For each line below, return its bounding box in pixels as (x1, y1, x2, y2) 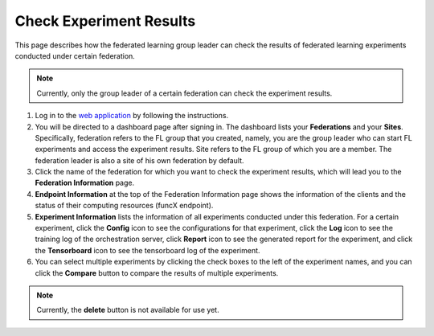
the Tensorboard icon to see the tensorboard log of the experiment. (35, 245, 260, 255)
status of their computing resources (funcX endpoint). (35, 201, 214, 211)
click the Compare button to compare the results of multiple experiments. (35, 268, 279, 277)
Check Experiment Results (14, 12, 196, 30)
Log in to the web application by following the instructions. (35, 111, 229, 121)
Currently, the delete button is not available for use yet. (36, 305, 220, 315)
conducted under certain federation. (14, 51, 136, 60)
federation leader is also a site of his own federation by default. (35, 155, 244, 165)
